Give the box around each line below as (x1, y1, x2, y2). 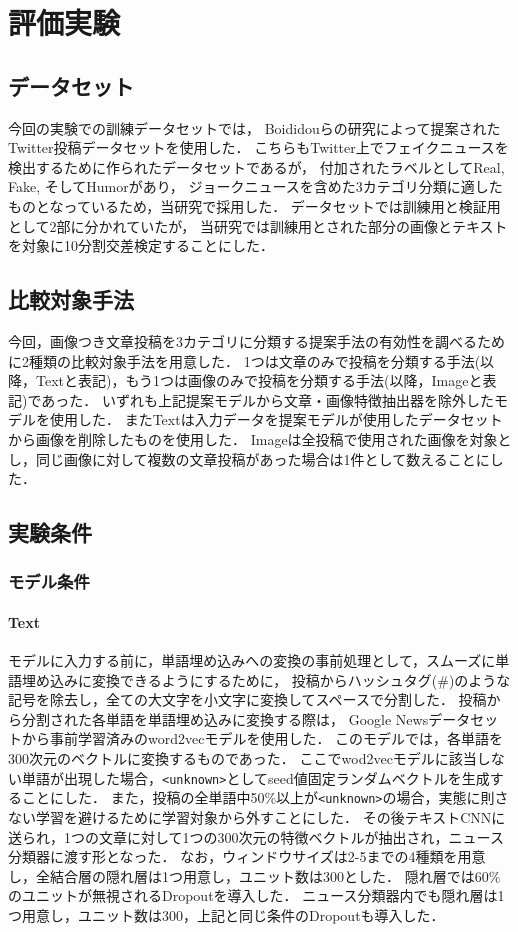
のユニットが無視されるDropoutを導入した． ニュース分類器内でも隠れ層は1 (8, 885, 505, 906)
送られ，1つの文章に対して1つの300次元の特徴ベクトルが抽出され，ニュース (8, 826, 504, 847)
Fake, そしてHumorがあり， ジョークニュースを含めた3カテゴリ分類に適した (8, 176, 503, 197)
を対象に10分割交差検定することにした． (8, 235, 274, 256)
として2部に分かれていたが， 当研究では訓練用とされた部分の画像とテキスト (8, 215, 508, 236)
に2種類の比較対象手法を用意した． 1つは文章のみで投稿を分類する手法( (8, 350, 481, 371)
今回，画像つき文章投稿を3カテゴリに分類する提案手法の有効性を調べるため (8, 330, 505, 351)
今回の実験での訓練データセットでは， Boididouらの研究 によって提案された (8, 117, 501, 138)
